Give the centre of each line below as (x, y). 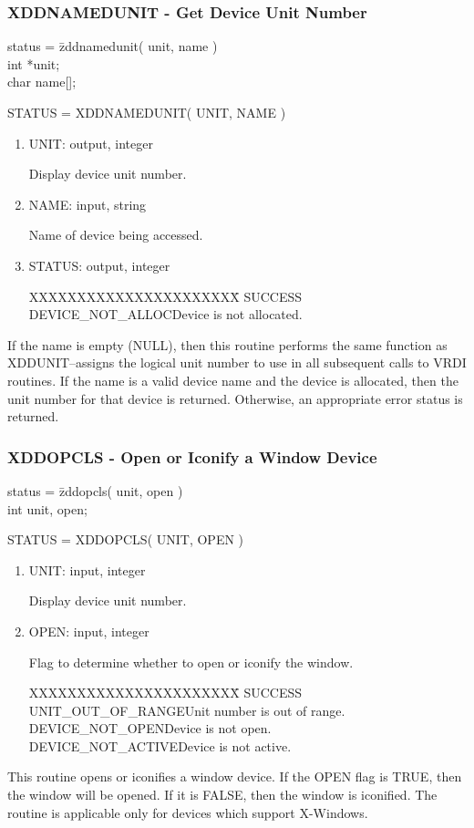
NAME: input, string (88, 204)
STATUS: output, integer (99, 265)
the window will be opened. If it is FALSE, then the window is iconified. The (222, 795)
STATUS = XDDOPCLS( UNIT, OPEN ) (126, 539)
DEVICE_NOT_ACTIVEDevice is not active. (160, 745)
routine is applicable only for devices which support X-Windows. (188, 812)
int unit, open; (47, 508)
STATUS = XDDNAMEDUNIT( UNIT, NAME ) (147, 112)
